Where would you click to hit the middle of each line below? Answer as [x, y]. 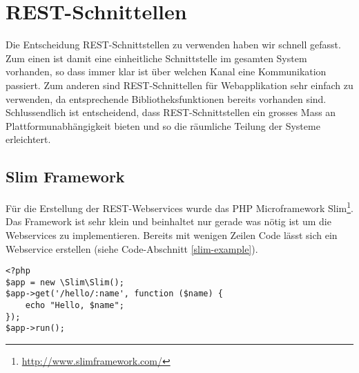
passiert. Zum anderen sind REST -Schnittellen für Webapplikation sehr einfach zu [179, 85]
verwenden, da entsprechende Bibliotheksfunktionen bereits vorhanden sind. [166, 98]
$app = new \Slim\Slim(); [65, 282]
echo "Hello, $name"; [75, 306]
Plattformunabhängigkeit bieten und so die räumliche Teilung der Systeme [163, 125]
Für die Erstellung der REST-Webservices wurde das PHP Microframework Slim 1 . [179, 207]
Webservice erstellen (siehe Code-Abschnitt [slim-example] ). [132, 248]
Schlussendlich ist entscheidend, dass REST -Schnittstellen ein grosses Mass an [171, 112]
